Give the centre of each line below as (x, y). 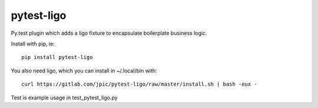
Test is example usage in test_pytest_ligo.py (64, 97)
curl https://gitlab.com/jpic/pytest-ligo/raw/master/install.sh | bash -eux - (139, 84)
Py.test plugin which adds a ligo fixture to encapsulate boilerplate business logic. (109, 33)
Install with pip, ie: (33, 44)
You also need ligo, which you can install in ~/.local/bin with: (84, 70)
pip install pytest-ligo (57, 57)
